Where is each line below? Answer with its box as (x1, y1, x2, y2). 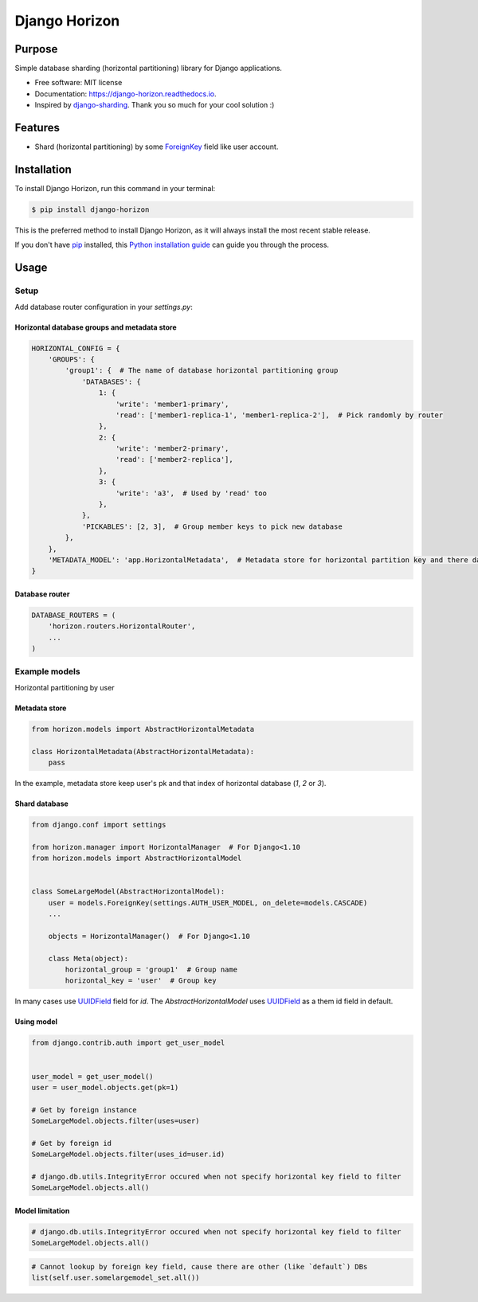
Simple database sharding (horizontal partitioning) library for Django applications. (14, 64, 283, 73)
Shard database (14, 799, 69, 808)
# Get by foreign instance (31, 1105, 137, 1114)
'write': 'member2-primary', (116, 444, 229, 453)
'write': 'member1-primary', (116, 399, 229, 409)
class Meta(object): (48, 954, 129, 963)
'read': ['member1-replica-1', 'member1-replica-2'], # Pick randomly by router (116, 410, 444, 420)
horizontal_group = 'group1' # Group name (65, 965, 238, 975)
